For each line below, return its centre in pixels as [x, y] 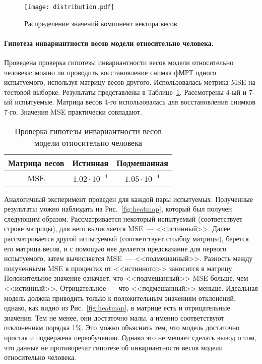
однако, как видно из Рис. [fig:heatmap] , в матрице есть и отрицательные [117, 308]
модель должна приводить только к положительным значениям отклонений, [120, 298]
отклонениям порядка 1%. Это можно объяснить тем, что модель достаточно [122, 327]
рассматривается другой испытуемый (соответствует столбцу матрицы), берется [126, 238]
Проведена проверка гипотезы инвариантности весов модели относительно [119, 62]
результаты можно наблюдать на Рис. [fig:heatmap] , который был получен [118, 209]
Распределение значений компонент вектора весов [101, 23]
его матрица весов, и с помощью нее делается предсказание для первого [115, 248]
